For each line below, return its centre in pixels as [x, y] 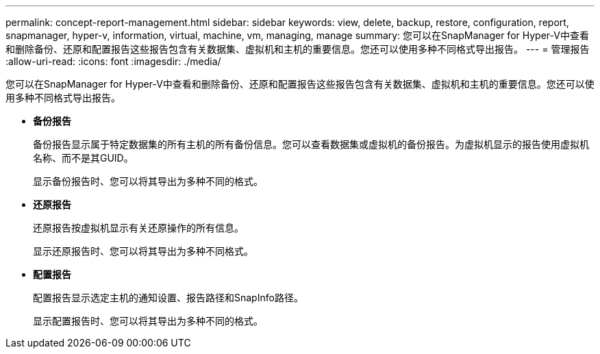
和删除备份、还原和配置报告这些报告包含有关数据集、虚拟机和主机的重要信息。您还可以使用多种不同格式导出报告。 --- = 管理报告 [298, 49]
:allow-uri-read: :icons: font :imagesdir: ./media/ [113, 61]
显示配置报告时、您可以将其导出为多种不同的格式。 [148, 321]
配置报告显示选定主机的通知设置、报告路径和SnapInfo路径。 [168, 298]
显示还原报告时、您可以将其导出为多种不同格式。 [143, 251]
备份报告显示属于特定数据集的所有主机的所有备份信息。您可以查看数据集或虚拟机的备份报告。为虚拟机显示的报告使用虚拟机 [311, 144]
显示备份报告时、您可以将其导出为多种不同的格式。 [148, 181]
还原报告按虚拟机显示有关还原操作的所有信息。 [138, 228]
